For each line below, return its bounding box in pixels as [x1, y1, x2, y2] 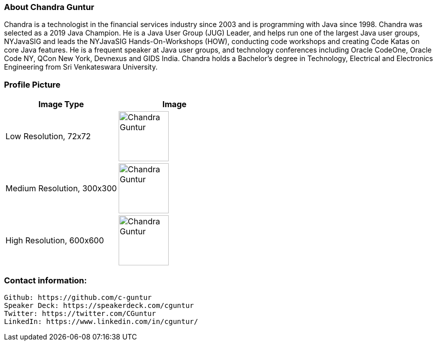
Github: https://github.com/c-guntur [4, 293, 152, 301]
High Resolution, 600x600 [6, 235, 104, 246]
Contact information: [4, 275, 87, 285]
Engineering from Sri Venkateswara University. [4, 63, 158, 72]
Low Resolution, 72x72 [6, 131, 91, 142]
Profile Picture [4, 79, 61, 90]
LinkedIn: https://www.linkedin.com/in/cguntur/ [4, 317, 198, 325]
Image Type [38, 99, 84, 110]
